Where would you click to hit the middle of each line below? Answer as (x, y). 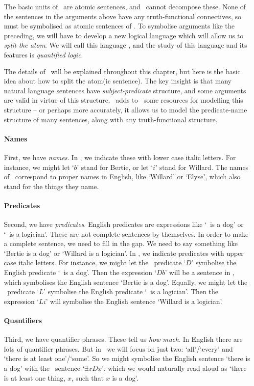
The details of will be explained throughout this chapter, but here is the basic (122, 71)
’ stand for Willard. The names (202, 167)
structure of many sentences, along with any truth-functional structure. (111, 119)
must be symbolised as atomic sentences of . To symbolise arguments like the (119, 26)
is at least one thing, (35, 377)
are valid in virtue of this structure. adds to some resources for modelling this (124, 100)
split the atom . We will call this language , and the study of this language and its (126, 45)
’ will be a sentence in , (200, 272)
